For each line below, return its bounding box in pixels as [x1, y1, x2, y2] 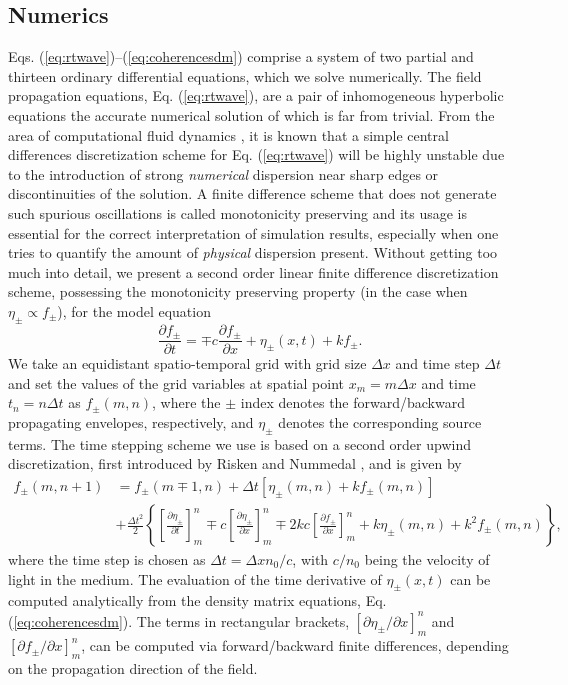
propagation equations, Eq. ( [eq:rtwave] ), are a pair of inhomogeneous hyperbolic [8, 85, 504, 106]
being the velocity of [364, 549, 490, 570]
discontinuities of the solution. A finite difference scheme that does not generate [8, 183, 497, 204]
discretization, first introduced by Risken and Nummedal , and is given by [8, 453, 462, 474]
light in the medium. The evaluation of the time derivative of [8, 568, 382, 589]
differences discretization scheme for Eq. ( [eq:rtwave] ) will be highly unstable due [8, 144, 505, 165]
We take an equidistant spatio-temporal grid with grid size [8, 353, 367, 374]
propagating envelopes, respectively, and [8, 411, 254, 432]
